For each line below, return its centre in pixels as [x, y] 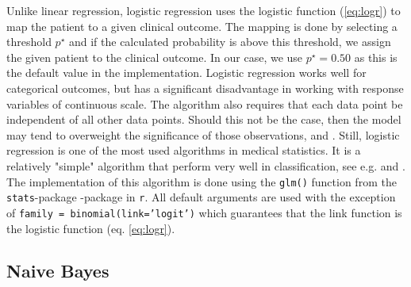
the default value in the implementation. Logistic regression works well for [186, 73]
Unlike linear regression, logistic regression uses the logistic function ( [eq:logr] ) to [204, 10]
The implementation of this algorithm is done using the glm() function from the [202, 181]
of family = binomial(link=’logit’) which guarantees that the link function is [204, 212]
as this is [376, 57]
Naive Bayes [58, 271]
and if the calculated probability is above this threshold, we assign [230, 42]
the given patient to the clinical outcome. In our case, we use [155, 57]
